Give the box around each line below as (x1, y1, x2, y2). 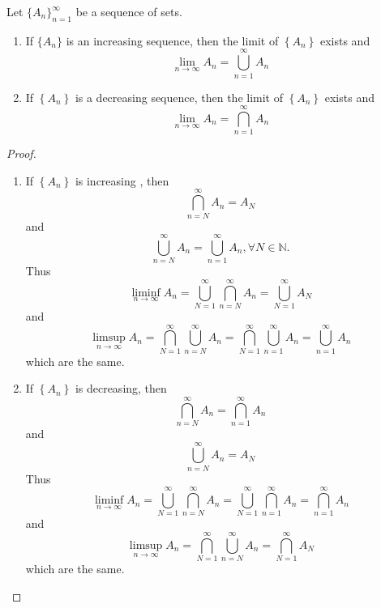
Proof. (6, 145, 36, 162)
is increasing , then (75, 172, 169, 189)
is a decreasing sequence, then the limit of (75, 88, 284, 105)
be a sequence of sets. (75, 3, 182, 19)
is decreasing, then (75, 380, 167, 397)
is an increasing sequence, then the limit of (66, 32, 279, 49)
